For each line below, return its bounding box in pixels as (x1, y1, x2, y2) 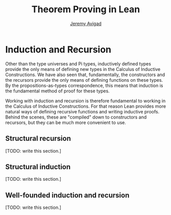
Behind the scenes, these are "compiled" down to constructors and (5, 114, 147, 120)
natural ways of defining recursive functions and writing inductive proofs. (5, 108, 160, 114)
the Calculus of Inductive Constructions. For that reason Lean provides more (5, 103, 166, 109)
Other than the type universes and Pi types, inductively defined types (5, 60, 152, 67)
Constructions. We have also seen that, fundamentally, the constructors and (5, 71, 165, 78)
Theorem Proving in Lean (31, 4, 140, 15)
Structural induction (5, 162, 71, 171)
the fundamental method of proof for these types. (5, 88, 110, 94)
